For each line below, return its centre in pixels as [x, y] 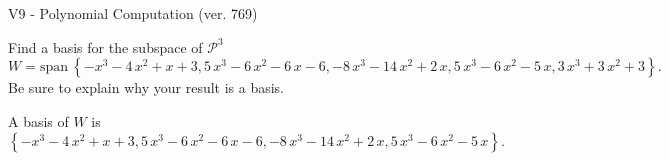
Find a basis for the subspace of [105, 46]
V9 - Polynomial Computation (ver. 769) [133, 13]
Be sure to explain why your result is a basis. [146, 87]
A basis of [38, 120]
